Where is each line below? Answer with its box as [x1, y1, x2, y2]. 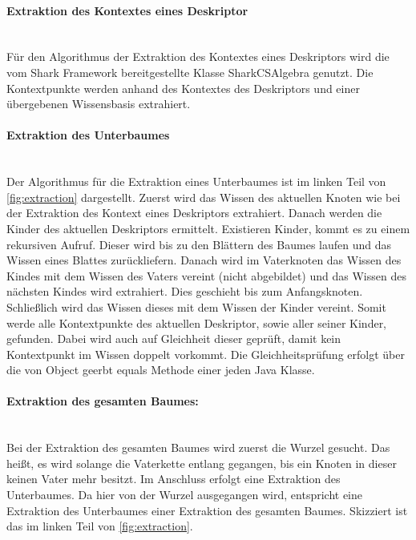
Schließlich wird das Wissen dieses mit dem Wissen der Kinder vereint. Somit [6, 298, 386, 315]
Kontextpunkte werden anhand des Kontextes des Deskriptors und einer [6, 79, 360, 96]
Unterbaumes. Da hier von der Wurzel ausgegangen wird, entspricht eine [6, 486, 362, 503]
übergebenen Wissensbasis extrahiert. [6, 95, 191, 112]
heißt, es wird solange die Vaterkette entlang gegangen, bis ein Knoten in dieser [6, 454, 397, 471]
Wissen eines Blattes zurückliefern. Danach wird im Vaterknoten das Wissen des [6, 252, 402, 268]
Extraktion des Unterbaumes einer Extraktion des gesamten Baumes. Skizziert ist [6, 502, 408, 518]
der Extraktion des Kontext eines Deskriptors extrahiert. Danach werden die [6, 204, 382, 221]
